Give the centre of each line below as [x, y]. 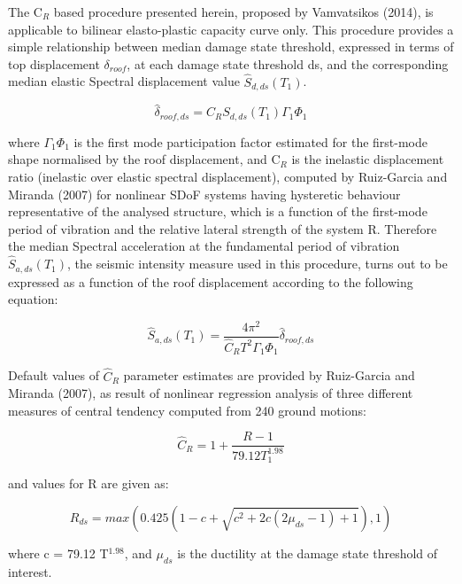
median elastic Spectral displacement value [124, 81]
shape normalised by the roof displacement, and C [144, 159]
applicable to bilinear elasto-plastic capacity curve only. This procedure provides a [231, 29]
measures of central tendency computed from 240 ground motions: [187, 410]
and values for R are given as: [89, 483]
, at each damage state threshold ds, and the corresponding [288, 63]
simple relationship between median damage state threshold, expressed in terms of [231, 47]
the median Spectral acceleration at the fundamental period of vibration [204, 246]
